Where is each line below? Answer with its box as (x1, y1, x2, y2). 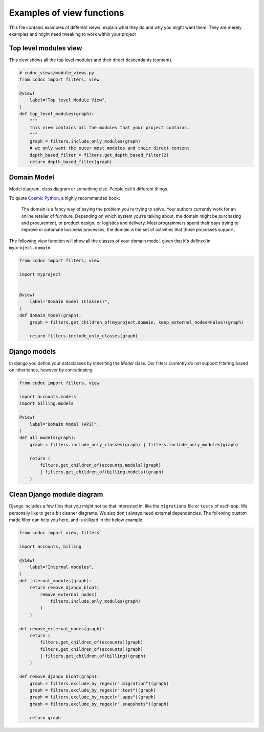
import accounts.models (19, 394, 77, 400)
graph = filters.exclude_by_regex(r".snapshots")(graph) (29, 701, 169, 707)
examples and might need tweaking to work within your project (9, 31, 136, 37)
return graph (29, 715, 61, 720)
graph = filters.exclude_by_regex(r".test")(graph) (29, 687, 156, 693)
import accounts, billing (19, 544, 82, 549)
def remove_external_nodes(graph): (19, 626, 105, 631)
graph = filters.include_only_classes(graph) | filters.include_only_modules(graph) (29, 442, 239, 447)
